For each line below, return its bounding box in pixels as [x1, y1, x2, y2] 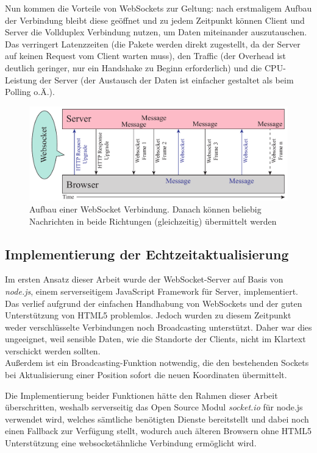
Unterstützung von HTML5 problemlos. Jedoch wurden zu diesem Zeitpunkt [5, 309, 291, 321]
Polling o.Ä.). [5, 85, 55, 98]
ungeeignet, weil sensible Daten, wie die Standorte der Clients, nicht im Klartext [5, 332, 306, 345]
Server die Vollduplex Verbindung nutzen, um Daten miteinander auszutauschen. [5, 26, 307, 38]
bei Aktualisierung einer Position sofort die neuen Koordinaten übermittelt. [5, 368, 287, 381]
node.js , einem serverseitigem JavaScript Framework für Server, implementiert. [5, 284, 298, 297]
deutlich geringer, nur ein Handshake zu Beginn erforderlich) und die [5, 61, 262, 74]
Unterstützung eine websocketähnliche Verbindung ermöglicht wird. [5, 437, 257, 449]
